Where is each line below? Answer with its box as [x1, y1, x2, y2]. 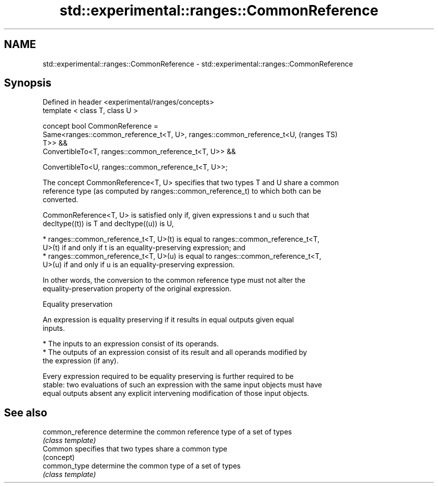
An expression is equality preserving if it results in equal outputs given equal [42, 315, 294, 324]
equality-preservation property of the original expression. [42, 284, 231, 293]
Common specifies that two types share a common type [42, 444, 227, 453]
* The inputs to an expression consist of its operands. [42, 339, 219, 348]
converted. [42, 195, 78, 204]
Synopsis [4, 77, 51, 90]
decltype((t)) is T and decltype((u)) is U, [42, 219, 174, 228]
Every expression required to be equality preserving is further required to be [42, 372, 294, 381]
